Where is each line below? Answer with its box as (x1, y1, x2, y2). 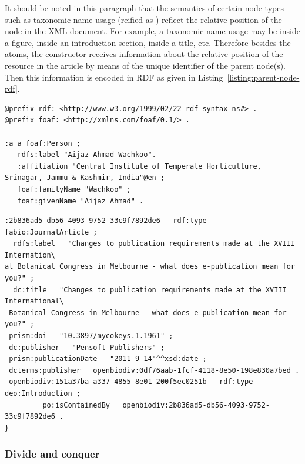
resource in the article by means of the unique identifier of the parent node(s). (5, 59, 286, 71)
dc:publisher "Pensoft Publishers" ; (9, 343, 165, 352)
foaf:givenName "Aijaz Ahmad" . (17, 196, 144, 205)
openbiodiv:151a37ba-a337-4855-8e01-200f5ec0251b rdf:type (9, 378, 253, 386)
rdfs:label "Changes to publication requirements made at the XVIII (13, 239, 295, 248)
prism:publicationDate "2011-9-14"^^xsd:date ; (9, 355, 207, 363)
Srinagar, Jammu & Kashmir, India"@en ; (5, 173, 165, 182)
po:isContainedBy (42, 400, 110, 409)
